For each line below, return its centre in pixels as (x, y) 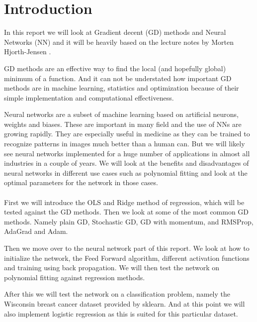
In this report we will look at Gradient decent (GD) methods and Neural (115, 32)
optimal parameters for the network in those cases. (81, 182)
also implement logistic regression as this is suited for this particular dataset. (121, 313)
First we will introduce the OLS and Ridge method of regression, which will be (124, 202)
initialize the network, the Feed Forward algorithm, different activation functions (127, 258)
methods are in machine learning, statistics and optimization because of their (122, 88)
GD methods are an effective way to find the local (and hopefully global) (115, 68)
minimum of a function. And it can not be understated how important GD (118, 78)
